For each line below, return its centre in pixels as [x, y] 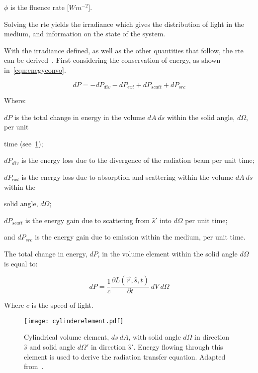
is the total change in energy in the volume [80, 117]
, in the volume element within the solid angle [168, 253]
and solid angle [52, 347]
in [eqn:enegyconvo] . [35, 69]
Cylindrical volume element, [67, 337]
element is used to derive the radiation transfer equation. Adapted [125, 356]
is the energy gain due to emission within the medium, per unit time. [140, 237]
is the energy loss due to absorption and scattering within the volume [128, 177]
